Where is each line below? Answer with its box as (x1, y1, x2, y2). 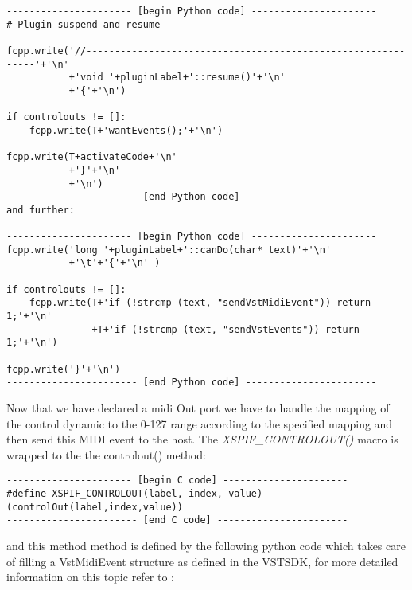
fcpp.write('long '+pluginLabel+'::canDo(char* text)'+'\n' (6, 244, 332, 256)
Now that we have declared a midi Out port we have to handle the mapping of (6, 400, 390, 416)
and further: (6, 204, 75, 216)
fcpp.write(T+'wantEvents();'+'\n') (29, 124, 223, 136)
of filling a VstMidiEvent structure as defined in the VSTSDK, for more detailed (6, 553, 398, 569)
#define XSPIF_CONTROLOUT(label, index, (6, 488, 223, 500)
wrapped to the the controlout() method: (6, 446, 206, 463)
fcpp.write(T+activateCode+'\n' (6, 151, 177, 163)
